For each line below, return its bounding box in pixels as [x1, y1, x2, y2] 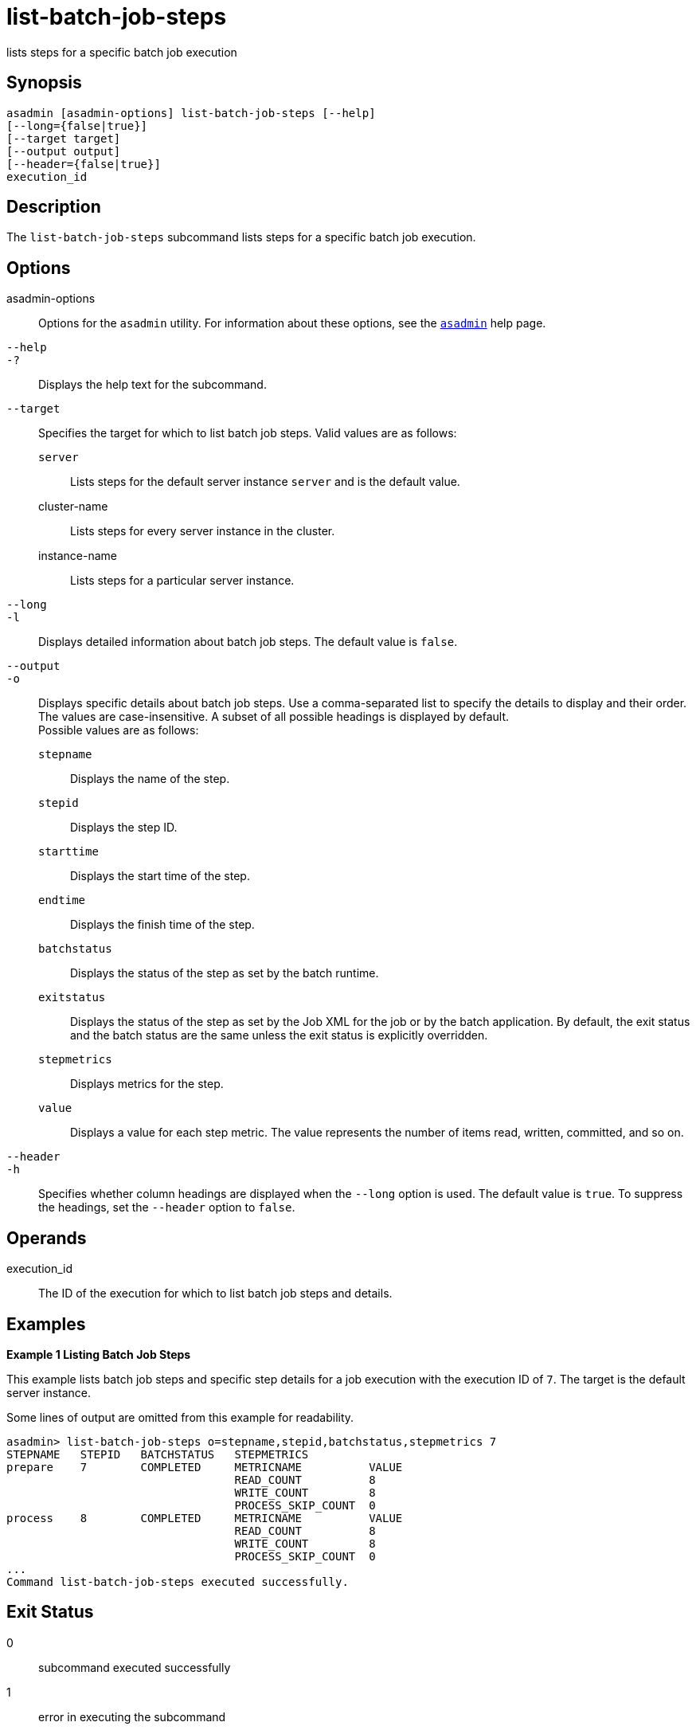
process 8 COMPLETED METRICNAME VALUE [6, 1511, 403, 1525]
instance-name [38, 549, 117, 563]
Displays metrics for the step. [70, 1077, 224, 1091]
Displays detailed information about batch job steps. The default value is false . [38, 635, 458, 649]
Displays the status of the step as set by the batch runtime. [70, 966, 379, 980]
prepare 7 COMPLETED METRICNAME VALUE [6, 1460, 403, 1474]
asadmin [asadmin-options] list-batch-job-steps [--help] [6, 106, 376, 119]
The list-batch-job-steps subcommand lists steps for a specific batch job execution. [6, 230, 476, 245]
